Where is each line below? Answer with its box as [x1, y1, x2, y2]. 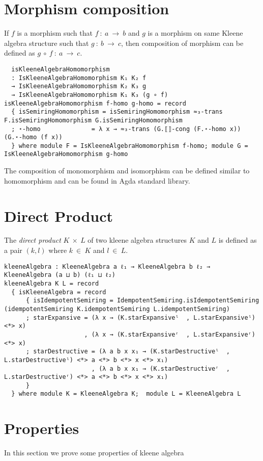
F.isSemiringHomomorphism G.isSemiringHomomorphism [4, 116, 183, 124]
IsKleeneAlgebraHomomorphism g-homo [4, 150, 128, 158]
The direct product [4, 235, 61, 245]
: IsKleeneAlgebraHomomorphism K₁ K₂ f [11, 74, 147, 82]
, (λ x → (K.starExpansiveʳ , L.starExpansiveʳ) [84, 330, 255, 338]
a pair [4, 245, 22, 255]
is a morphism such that [17, 28, 93, 38]
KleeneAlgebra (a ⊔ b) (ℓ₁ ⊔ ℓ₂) [4, 271, 115, 279]
